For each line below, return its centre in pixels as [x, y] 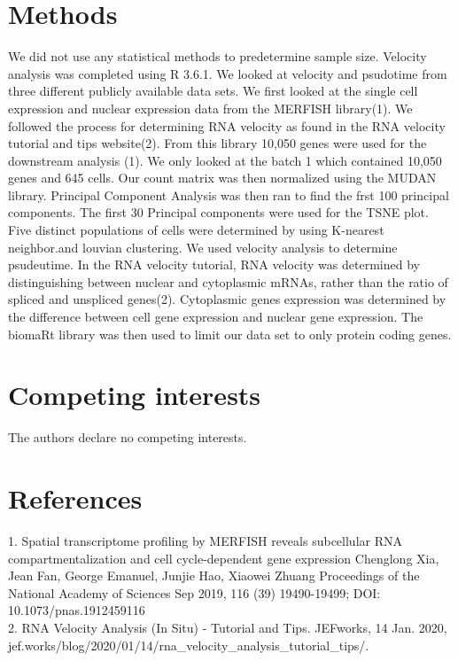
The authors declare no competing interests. [128, 437]
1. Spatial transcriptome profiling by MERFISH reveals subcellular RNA [205, 541]
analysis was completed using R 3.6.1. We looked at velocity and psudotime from [228, 73]
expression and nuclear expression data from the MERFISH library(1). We [210, 108]
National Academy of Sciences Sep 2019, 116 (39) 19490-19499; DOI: [194, 592]
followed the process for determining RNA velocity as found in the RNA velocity [227, 125]
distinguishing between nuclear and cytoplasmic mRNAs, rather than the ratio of [228, 281]
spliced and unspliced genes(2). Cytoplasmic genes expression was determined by [227, 299]
